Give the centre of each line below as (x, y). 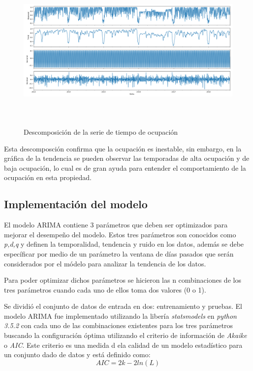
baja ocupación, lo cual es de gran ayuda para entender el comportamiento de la (125, 167)
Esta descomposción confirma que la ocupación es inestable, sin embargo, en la (123, 148)
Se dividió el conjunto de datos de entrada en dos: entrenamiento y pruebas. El (123, 306)
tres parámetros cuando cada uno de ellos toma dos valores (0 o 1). (105, 289)
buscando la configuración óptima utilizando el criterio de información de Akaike (126, 335)
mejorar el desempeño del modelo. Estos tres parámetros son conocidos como (120, 234)
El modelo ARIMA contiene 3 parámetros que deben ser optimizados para (116, 225)
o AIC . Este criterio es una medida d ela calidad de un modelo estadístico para (123, 345)
